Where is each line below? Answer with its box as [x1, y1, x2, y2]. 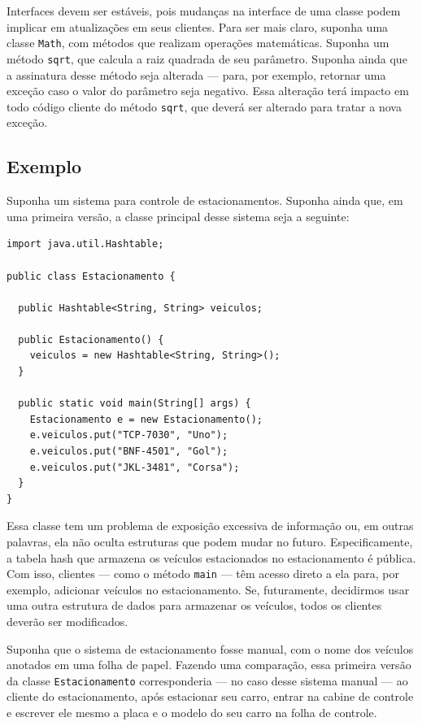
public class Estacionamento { [7, 270, 176, 282]
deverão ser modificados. [7, 613, 128, 630]
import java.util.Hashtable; [7, 238, 164, 250]
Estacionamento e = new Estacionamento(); [29, 413, 263, 425]
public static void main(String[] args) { [18, 398, 251, 410]
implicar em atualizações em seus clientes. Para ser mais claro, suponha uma [7, 18, 389, 35]
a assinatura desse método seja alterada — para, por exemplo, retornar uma [7, 66, 386, 83]
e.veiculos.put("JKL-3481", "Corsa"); [29, 461, 240, 473]
